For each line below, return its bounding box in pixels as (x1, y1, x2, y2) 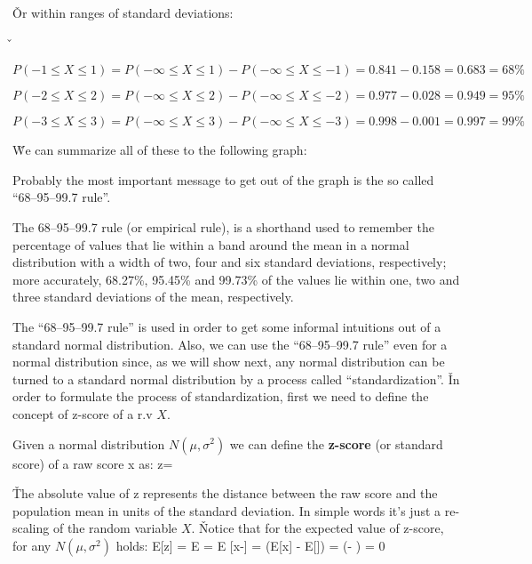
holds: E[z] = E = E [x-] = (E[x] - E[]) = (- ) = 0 (115, 536, 385, 554)
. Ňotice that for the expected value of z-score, (191, 519, 444, 537)
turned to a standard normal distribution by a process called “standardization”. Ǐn (12, 369, 460, 388)
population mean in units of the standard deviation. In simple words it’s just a (12, 501, 441, 520)
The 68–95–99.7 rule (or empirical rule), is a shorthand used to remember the (12, 217, 434, 236)
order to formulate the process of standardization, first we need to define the (12, 387, 429, 406)
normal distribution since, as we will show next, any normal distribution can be (12, 352, 445, 371)
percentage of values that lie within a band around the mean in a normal (12, 235, 409, 254)
